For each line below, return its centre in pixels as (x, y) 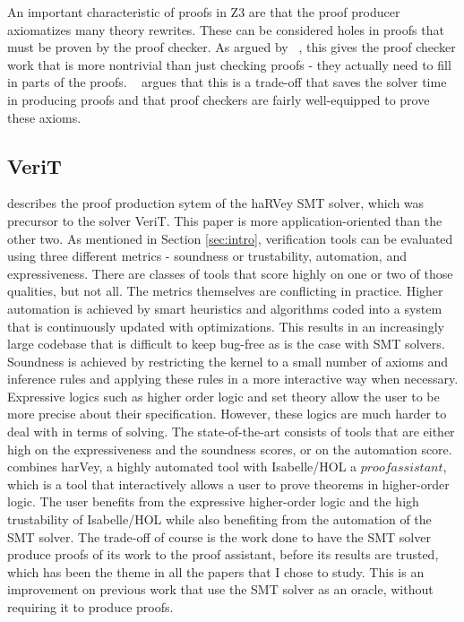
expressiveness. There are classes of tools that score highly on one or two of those (230, 273)
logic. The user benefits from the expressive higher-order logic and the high (213, 501)
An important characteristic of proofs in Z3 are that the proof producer (204, 12)
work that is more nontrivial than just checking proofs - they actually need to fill (229, 64)
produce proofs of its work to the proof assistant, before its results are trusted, (223, 554)
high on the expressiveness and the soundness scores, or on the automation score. (230, 449)
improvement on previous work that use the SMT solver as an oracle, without (220, 589)
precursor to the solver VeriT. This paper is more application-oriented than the (225, 220)
